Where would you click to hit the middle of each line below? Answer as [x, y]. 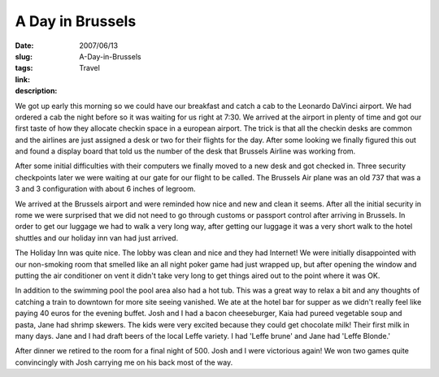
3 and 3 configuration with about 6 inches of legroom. [105, 189]
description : [36, 91]
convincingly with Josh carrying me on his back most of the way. [124, 362]
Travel [90, 68]
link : [23, 79]
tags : [24, 68]
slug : [24, 56]
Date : [24, 45]
